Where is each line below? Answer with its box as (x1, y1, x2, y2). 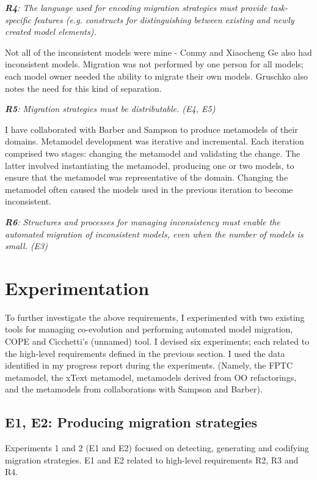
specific (5, 13, 31, 26)
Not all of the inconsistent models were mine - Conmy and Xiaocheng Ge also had (5, 45, 312, 58)
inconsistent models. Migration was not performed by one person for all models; (5, 58, 304, 70)
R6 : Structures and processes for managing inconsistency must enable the (5, 215, 280, 228)
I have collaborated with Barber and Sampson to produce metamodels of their (5, 122, 298, 135)
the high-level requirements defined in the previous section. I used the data (5, 347, 285, 359)
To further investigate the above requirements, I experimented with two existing (5, 310, 305, 323)
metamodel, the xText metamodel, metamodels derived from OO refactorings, (5, 370, 297, 383)
